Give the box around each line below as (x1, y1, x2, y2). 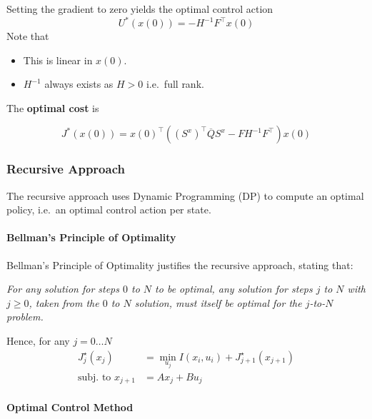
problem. (6, 309, 44, 324)
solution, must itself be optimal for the (134, 295, 302, 310)
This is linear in (23, 52, 93, 67)
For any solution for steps (6, 281, 120, 296)
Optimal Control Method (6, 399, 134, 414)
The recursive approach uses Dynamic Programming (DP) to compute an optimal (6, 188, 364, 203)
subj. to (78, 372, 111, 383)
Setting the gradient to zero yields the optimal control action (6, 1, 273, 16)
